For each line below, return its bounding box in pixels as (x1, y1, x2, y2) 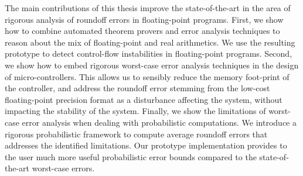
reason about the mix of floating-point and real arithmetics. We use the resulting (5, 36, 295, 48)
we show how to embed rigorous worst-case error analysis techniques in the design (5, 58, 299, 71)
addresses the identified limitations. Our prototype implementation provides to (5, 139, 287, 151)
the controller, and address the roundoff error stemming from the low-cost (5, 82, 270, 94)
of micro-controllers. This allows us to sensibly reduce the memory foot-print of (5, 70, 290, 82)
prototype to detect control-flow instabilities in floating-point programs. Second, (5, 47, 292, 60)
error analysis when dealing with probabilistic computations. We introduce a (22, 116, 297, 128)
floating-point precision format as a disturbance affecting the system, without (5, 93, 282, 105)
